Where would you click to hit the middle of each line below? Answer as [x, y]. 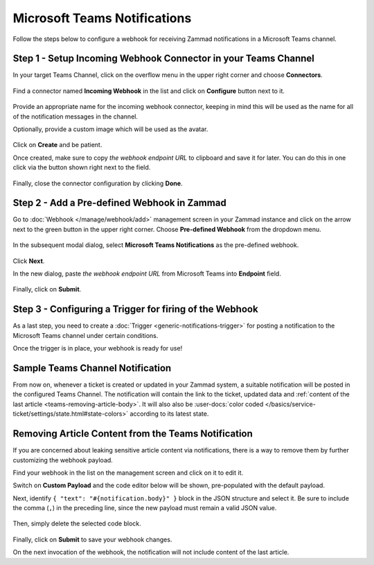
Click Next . [29, 261]
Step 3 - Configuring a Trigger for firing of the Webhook [136, 309]
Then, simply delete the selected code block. [77, 523]
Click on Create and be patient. [57, 145]
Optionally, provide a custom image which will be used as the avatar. [110, 129]
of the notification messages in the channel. [75, 116]
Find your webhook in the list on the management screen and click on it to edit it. [128, 473]
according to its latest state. [169, 414]
